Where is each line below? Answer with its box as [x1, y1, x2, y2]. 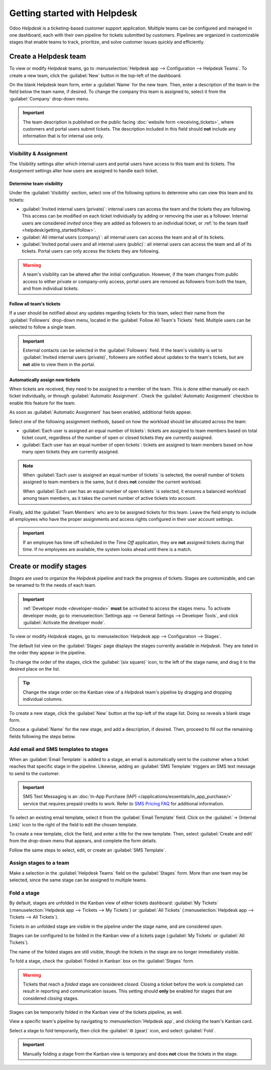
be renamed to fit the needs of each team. [9, 582, 97, 588]
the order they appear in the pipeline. [9, 650, 86, 656]
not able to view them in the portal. [23, 361, 95, 367]
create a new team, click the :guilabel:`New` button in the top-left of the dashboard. [9, 72, 182, 78]
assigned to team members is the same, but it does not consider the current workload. [23, 479, 202, 485]
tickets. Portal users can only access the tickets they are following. [22, 248, 160, 254]
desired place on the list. [9, 666, 60, 672]
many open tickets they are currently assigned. [22, 449, 119, 455]
